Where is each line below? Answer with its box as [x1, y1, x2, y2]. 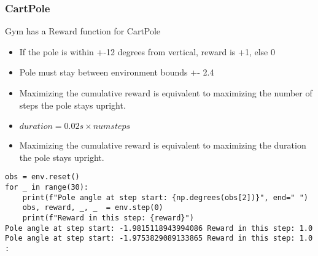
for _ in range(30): [5, 183, 89, 192]
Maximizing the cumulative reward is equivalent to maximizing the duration [19, 139, 306, 152]
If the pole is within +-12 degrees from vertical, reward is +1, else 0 [19, 45, 275, 58]
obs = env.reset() [5, 173, 80, 182]
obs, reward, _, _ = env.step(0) [22, 203, 163, 212]
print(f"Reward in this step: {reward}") [22, 214, 194, 222]
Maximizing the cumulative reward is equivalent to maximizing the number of [19, 87, 312, 99]
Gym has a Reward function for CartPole [5, 25, 161, 37]
